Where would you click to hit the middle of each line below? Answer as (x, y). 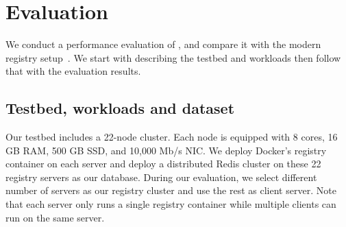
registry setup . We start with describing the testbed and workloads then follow (173, 57)
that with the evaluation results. (73, 71)
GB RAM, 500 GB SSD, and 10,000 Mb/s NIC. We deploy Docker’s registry (166, 150)
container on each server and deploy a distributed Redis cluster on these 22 (163, 164)
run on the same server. (55, 217)
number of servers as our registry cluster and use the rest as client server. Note (171, 190)
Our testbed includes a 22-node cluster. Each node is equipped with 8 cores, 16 (172, 137)
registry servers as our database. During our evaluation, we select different (161, 177)
